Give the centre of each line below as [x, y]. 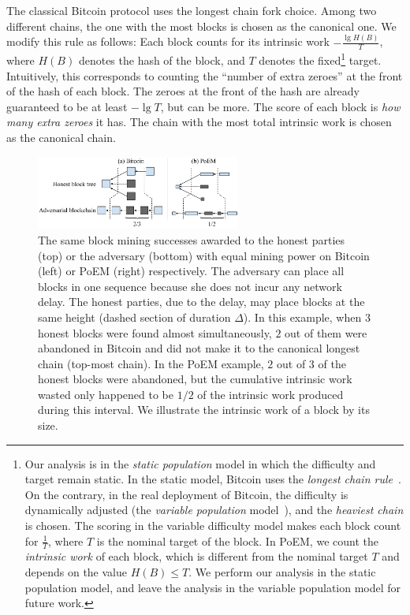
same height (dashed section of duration [134, 317]
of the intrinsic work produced [270, 394]
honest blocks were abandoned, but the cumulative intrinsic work [195, 379]
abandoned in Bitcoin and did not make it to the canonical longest [199, 348]
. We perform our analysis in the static [282, 572]
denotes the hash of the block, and [162, 60]
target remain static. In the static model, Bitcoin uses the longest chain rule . [213, 479]
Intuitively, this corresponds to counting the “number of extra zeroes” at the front [205, 75]
